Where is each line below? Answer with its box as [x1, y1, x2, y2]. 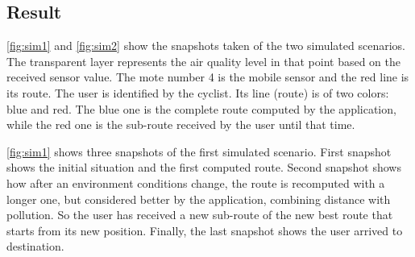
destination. [6, 238, 64, 255]
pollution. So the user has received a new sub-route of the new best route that [6, 206, 393, 223]
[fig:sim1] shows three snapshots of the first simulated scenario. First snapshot [6, 143, 392, 160]
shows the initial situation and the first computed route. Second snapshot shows [6, 159, 401, 176]
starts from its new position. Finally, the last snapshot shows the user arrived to [6, 222, 403, 238]
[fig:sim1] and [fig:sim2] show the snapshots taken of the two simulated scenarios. [6, 37, 405, 54]
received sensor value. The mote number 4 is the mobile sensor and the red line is [6, 68, 409, 85]
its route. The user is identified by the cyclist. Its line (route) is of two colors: [6, 84, 389, 101]
